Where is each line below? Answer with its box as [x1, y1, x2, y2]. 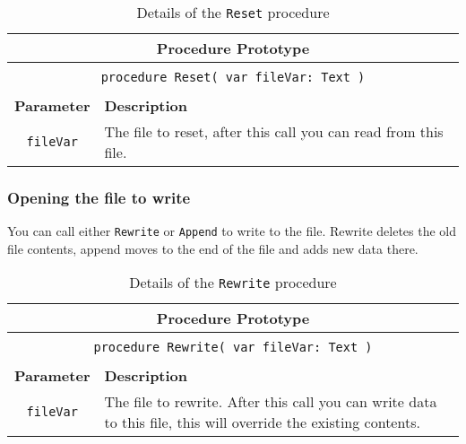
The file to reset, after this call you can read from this [104, 121, 444, 142]
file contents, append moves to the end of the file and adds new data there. [7, 239, 419, 257]
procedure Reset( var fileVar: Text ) [100, 70, 366, 84]
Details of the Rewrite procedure [129, 272, 337, 293]
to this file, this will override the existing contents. [104, 412, 420, 433]
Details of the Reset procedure [136, 2, 330, 22]
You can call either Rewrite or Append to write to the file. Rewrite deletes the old [7, 222, 457, 240]
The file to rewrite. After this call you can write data [104, 391, 437, 413]
